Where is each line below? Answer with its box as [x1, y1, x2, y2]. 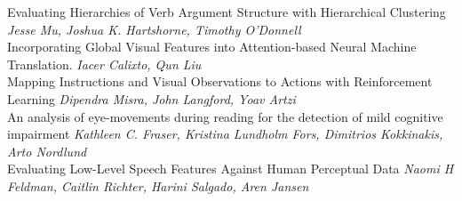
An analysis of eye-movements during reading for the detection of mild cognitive [7, 107, 443, 125]
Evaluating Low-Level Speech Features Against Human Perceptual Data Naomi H [7, 159, 454, 178]
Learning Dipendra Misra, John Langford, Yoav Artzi [7, 89, 296, 108]
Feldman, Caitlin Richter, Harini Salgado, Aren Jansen [7, 176, 309, 195]
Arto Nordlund [7, 141, 87, 160]
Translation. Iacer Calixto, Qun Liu [7, 54, 202, 73]
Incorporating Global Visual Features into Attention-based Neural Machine [7, 37, 417, 56]
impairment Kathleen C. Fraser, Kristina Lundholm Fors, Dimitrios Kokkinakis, [7, 125, 443, 143]
